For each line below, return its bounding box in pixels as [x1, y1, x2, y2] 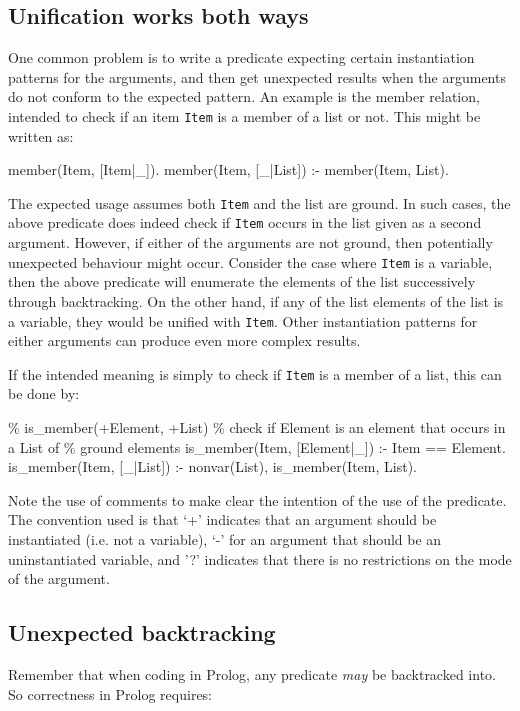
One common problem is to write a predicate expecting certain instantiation [8, 47, 475, 68]
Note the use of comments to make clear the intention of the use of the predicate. [8, 489, 507, 510]
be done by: [8, 383, 80, 404]
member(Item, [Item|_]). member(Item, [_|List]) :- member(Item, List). [8, 159, 449, 180]
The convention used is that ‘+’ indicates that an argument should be [8, 509, 437, 530]
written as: [8, 125, 74, 146]
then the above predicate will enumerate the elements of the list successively [8, 271, 476, 292]
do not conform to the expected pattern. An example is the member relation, [8, 86, 480, 107]
